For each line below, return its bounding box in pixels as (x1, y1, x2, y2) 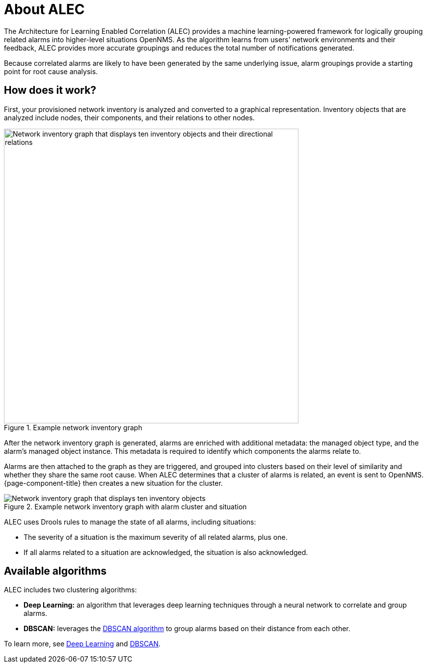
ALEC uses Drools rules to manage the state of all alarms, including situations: (4, 517, 256, 526)
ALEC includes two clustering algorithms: (4, 585, 137, 594)
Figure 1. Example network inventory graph (4, 423, 142, 432)
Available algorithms (4, 565, 107, 578)
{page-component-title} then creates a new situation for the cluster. (4, 478, 223, 487)
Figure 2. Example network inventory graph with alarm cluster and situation (4, 502, 247, 511)
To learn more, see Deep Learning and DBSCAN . (4, 639, 161, 648)
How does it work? (4, 84, 97, 97)
